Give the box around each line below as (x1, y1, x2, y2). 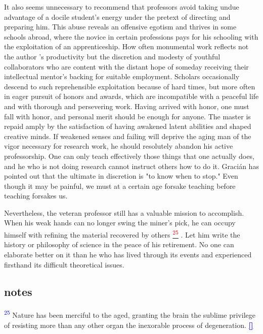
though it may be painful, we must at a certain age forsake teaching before (4, 180, 236, 191)
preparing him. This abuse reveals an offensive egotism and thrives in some (4, 21, 237, 32)
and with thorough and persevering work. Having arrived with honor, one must (4, 101, 249, 111)
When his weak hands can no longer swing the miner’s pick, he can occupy (4, 217, 236, 228)
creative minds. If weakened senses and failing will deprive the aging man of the (4, 130, 251, 141)
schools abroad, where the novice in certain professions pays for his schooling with (4, 31, 258, 42)
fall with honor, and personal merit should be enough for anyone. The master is (4, 111, 251, 121)
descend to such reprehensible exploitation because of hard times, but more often (4, 81, 255, 91)
